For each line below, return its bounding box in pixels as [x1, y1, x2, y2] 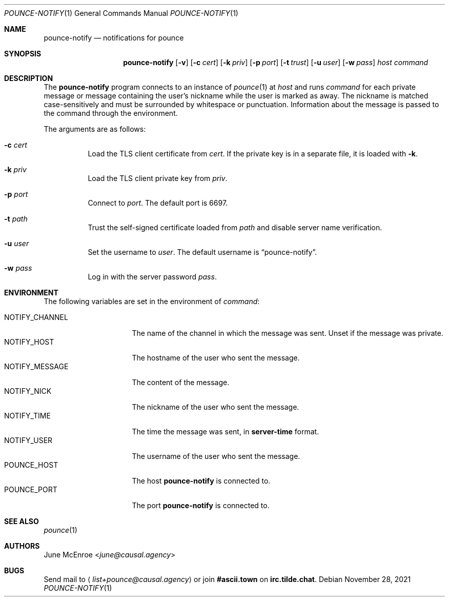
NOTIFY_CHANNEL [4, 313, 68, 322]
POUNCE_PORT [4, 485, 57, 494]
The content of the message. [132, 378, 230, 387]
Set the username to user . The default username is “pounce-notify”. [88, 248, 317, 256]
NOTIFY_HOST [4, 337, 54, 346]
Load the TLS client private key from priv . [88, 174, 228, 183]
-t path [4, 214, 28, 223]
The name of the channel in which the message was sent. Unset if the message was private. [132, 329, 443, 337]
